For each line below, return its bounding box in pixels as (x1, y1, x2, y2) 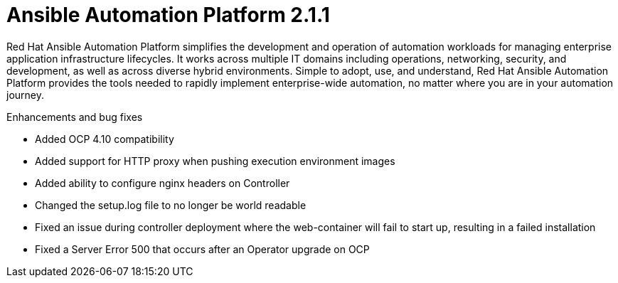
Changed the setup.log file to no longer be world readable (35, 198, 307, 211)
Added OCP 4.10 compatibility (35, 132, 174, 145)
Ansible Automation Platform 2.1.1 (6, 3, 330, 27)
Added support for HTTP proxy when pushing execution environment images (35, 154, 395, 167)
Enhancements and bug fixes (6, 110, 143, 123)
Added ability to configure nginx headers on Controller (35, 176, 290, 189)
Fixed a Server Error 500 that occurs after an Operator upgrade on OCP (35, 242, 370, 255)
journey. (6, 88, 44, 101)
